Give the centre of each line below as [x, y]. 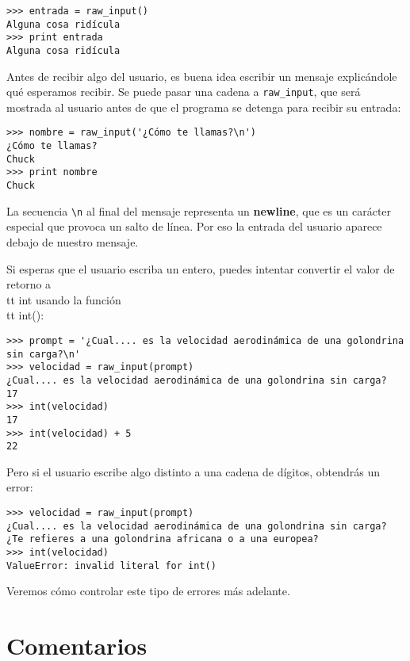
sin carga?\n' [44, 354]
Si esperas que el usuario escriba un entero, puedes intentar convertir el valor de [201, 268]
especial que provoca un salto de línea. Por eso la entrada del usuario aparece [194, 226]
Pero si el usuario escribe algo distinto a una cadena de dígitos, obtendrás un [193, 471]
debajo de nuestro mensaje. [73, 242]
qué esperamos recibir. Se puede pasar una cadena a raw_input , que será [184, 92]
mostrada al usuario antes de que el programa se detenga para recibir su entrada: [204, 107]
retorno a [29, 284]
